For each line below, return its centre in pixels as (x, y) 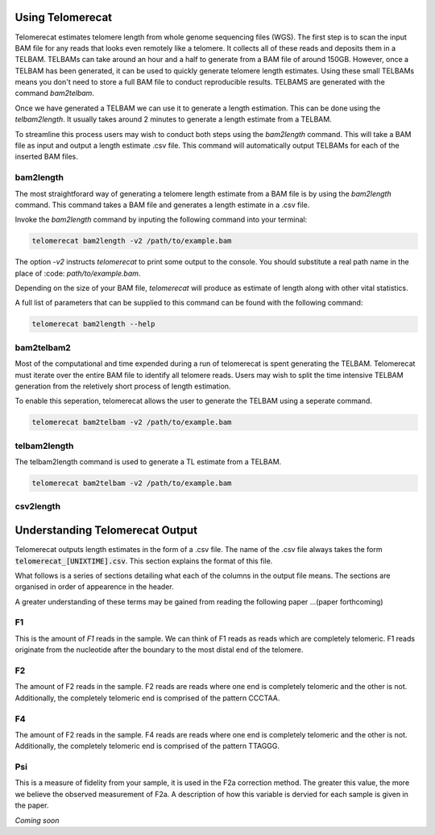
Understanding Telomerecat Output (106, 531)
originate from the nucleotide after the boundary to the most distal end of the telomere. (159, 650)
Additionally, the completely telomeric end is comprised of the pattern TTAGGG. (147, 746)
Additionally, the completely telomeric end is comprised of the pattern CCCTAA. (147, 698)
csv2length (37, 506)
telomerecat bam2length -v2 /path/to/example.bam (132, 241)
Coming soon (37, 820)
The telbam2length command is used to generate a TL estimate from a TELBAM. (148, 462)
